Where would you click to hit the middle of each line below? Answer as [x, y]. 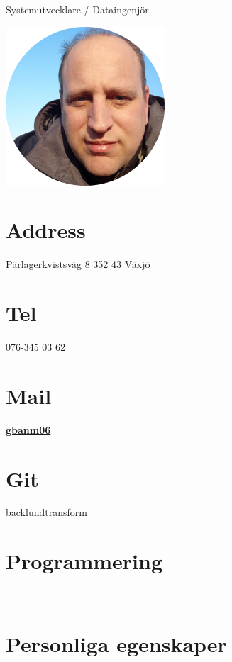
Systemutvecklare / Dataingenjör [77, 9]
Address [46, 230]
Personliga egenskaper [116, 643]
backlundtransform [46, 512]
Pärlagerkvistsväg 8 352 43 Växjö [78, 264]
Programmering [84, 561]
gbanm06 [28, 429]
